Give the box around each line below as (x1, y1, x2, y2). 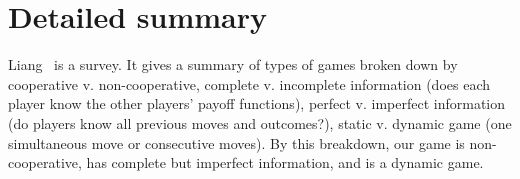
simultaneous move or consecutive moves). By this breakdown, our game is (8, 132, 465, 153)
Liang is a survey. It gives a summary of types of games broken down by (8, 54, 458, 75)
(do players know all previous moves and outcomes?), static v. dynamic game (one (8, 112, 512, 133)
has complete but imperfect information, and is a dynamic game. (86, 152, 484, 173)
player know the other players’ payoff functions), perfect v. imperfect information (8, 93, 506, 114)
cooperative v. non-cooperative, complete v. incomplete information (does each (8, 73, 491, 94)
